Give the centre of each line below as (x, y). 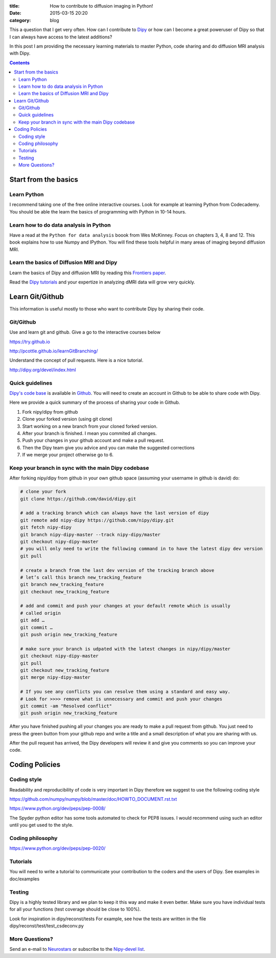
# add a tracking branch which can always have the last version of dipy (114, 513)
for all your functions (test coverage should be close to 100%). (75, 909)
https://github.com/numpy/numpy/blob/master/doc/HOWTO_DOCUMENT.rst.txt (93, 799)
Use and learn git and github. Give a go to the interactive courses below (85, 332)
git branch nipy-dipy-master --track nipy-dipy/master (90, 534)
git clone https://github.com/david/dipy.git (78, 499)
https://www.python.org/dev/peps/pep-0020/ (57, 848)
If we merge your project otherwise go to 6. (68, 455)
